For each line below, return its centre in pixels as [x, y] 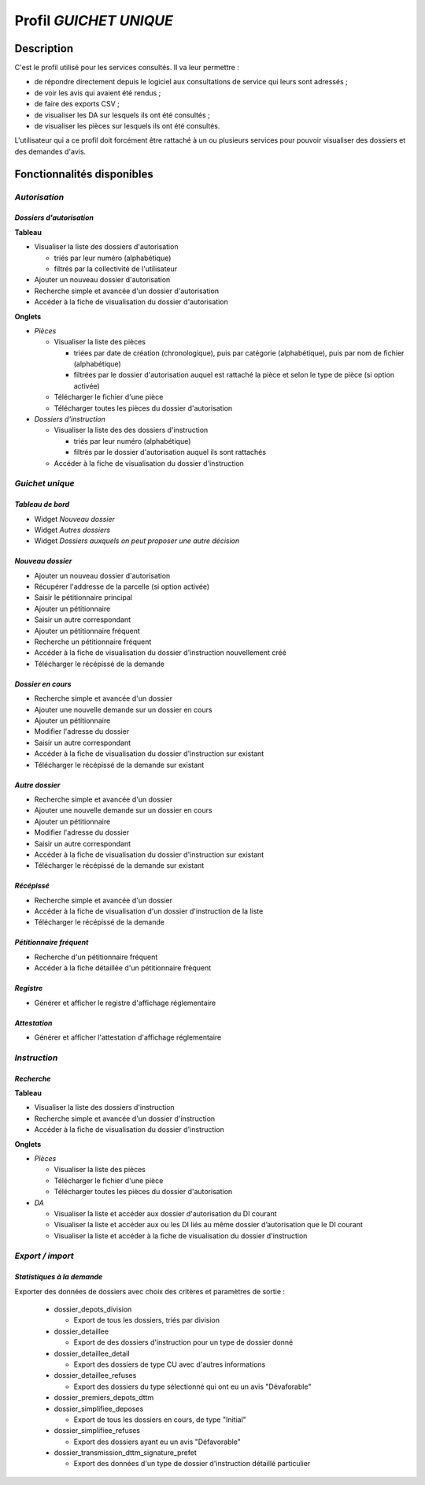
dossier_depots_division [93, 1309]
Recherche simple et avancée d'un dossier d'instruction [125, 1118]
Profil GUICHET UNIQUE [94, 20]
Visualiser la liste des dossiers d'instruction [104, 1107]
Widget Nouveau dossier [75, 519]
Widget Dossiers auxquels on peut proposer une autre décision [137, 541]
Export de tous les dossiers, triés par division [147, 1320]
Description [44, 48]
